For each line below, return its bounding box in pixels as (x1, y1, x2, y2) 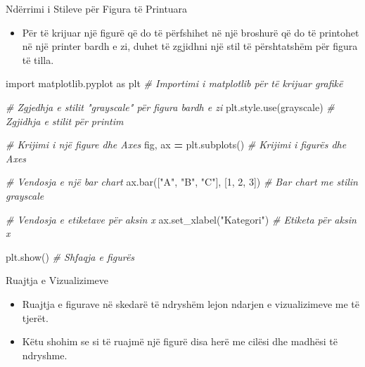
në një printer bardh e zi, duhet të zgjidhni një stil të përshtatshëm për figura (22, 39, 358, 53)
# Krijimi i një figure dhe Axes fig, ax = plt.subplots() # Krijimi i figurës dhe (6, 137, 347, 152)
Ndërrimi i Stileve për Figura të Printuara (6, 1, 188, 15)
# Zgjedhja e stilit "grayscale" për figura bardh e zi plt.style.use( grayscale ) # (6, 99, 335, 114)
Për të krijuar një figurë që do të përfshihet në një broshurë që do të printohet (22, 25, 359, 39)
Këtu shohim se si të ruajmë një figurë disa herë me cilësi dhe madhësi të (22, 334, 338, 349)
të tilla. (22, 52, 54, 67)
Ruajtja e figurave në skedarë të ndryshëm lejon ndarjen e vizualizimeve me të (22, 296, 359, 311)
